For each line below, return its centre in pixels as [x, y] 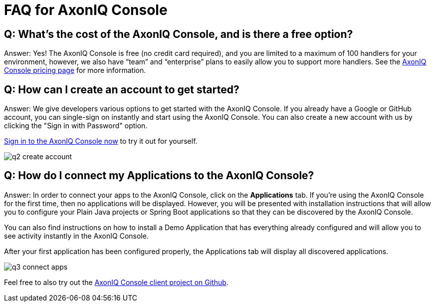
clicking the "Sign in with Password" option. [76, 126]
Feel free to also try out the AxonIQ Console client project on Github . [116, 282]
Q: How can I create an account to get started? [122, 89]
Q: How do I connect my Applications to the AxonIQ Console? [159, 176]
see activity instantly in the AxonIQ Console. [76, 236]
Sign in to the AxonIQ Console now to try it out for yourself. [101, 141]
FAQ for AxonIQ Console [86, 10]
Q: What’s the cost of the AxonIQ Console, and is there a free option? [179, 34]
